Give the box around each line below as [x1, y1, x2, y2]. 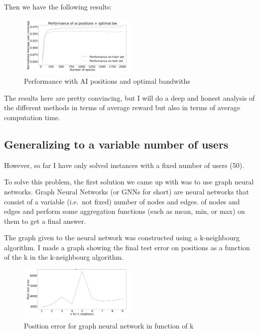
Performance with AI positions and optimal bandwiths [24, 76, 190, 86]
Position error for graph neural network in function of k [24, 320, 194, 331]
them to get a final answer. [4, 215, 86, 226]
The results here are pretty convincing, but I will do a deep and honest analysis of [4, 92, 255, 103]
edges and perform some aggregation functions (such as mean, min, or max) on [4, 206, 245, 216]
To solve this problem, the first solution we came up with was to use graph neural [4, 176, 254, 187]
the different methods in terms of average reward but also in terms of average [4, 102, 241, 113]
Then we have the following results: [4, 1, 112, 11]
